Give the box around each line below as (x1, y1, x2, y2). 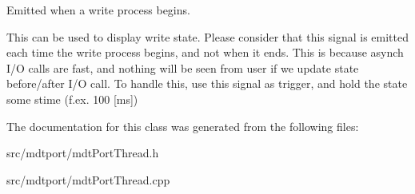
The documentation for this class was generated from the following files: (6, 117, 359, 134)
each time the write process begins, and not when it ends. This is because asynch (6, 44, 404, 61)
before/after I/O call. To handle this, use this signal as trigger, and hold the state (6, 75, 408, 92)
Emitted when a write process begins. (6, 2, 190, 18)
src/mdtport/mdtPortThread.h (6, 145, 159, 161)
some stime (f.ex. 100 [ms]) (6, 90, 138, 107)
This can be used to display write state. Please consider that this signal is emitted (6, 28, 409, 45)
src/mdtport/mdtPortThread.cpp (6, 171, 170, 188)
